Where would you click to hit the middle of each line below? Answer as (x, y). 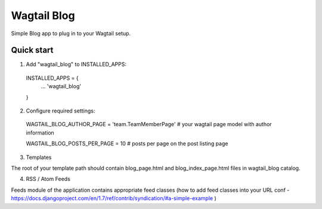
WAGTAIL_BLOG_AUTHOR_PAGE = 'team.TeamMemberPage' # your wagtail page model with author (149, 124)
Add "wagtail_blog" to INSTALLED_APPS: (76, 64)
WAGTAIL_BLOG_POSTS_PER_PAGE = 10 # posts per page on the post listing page (127, 144)
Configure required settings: (61, 111)
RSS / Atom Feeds (48, 179)
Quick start (32, 50)
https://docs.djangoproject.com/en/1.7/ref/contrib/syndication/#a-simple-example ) (114, 198)
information (40, 132)
